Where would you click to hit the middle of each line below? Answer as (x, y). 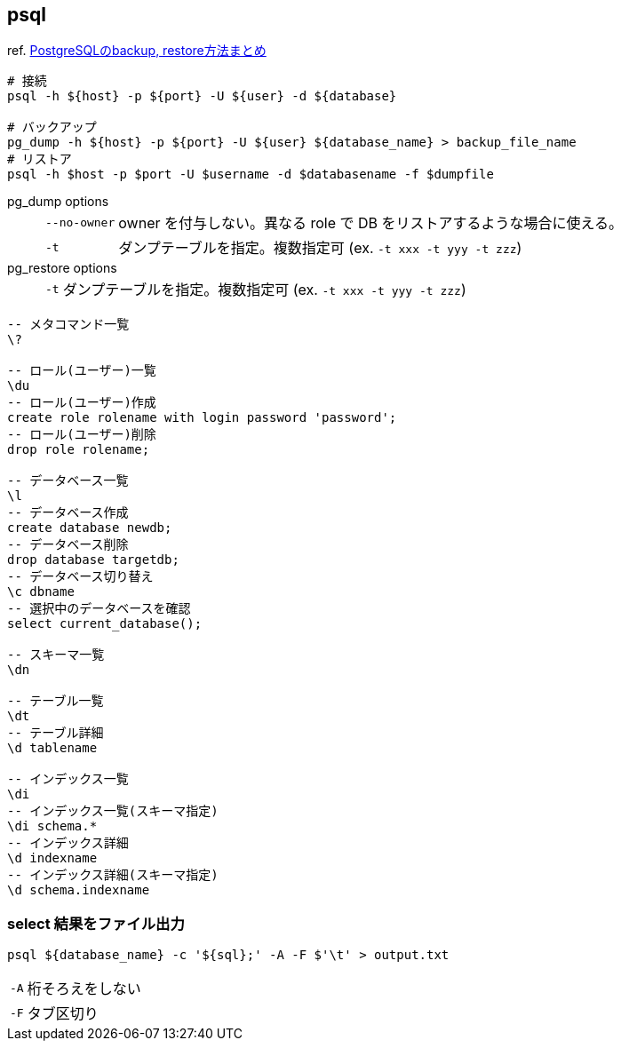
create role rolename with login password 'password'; (202, 418)
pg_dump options (58, 202)
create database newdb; (90, 528)
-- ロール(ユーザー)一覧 (82, 371)
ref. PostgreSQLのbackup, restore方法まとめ (137, 51)
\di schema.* (52, 826)
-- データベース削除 (68, 545)
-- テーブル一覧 (56, 701)
